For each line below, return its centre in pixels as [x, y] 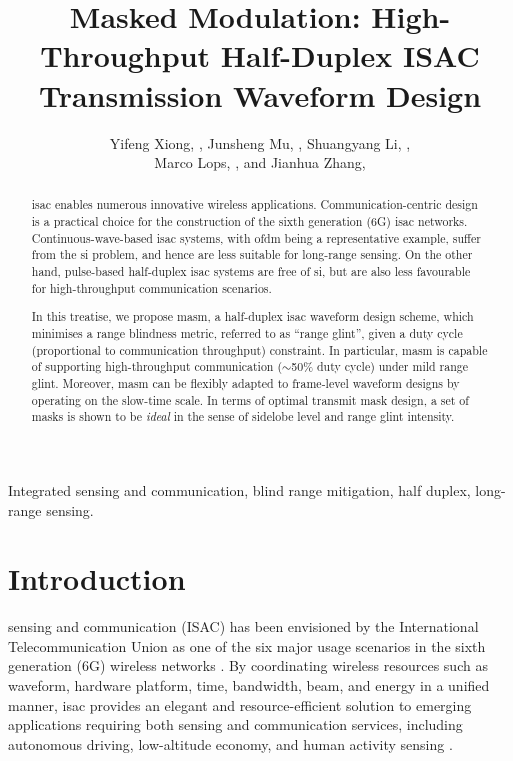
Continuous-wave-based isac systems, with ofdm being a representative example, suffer [256, 237]
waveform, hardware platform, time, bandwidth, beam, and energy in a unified [249, 685]
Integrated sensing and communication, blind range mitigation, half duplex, [239, 489]
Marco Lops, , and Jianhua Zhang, [260, 162]
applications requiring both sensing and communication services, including [235, 724]
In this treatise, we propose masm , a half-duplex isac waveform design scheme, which [252, 316]
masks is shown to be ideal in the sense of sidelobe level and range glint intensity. [243, 416]
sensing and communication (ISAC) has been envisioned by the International [243, 626]
